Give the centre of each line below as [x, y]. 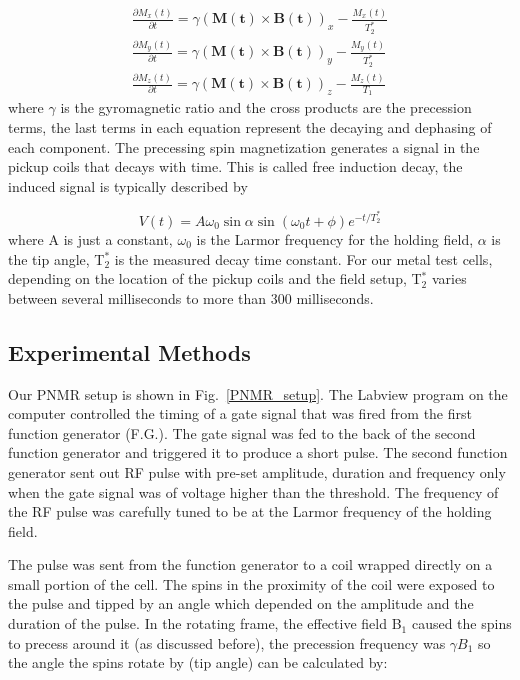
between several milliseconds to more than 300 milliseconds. [191, 297]
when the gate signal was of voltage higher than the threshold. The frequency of [253, 491]
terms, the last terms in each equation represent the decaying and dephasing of [250, 126]
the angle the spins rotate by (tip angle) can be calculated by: [198, 662]
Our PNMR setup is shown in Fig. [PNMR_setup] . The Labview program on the [258, 393]
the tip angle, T [56, 258]
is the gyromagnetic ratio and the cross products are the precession [266, 107]
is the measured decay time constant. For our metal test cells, [303, 258]
